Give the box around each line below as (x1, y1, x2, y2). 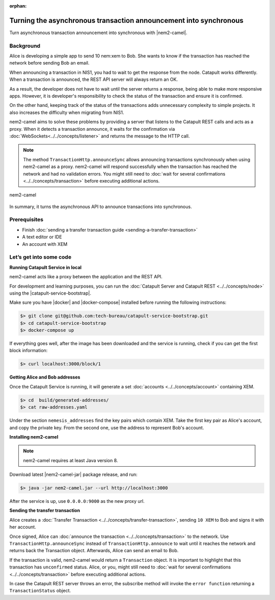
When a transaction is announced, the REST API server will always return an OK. (9, 76, 178, 82)
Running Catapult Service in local (9, 264, 81, 270)
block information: (9, 348, 48, 354)
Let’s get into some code (9, 253, 71, 261)
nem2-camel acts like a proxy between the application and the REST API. (9, 274, 163, 280)
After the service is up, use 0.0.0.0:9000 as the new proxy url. (9, 498, 145, 504)
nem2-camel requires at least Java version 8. (23, 457, 118, 463)
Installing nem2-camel (9, 434, 59, 440)
